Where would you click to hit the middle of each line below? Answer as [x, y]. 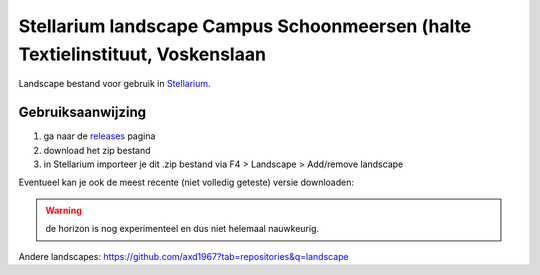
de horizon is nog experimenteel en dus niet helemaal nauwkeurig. [182, 229]
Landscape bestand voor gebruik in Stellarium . [114, 84]
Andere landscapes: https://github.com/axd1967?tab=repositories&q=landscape [183, 256]
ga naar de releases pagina [99, 136]
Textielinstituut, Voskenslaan [142, 54]
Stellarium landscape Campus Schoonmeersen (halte [245, 26]
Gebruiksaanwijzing [82, 112]
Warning [63, 210]
